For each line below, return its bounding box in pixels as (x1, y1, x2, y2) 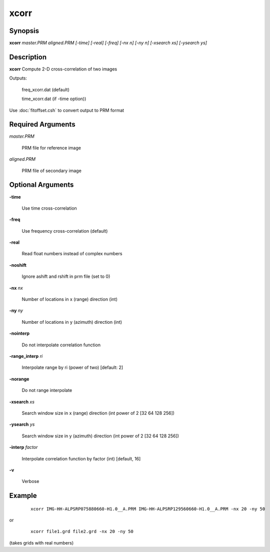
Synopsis (9, 27, 39, 35)
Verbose (21, 478, 39, 484)
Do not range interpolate (21, 387, 72, 393)
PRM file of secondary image (21, 168, 82, 174)
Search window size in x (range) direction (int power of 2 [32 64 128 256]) (21, 410, 175, 416)
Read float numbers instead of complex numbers (21, 251, 122, 257)
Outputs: (9, 75, 27, 81)
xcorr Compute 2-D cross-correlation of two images (9, 66, 117, 72)
